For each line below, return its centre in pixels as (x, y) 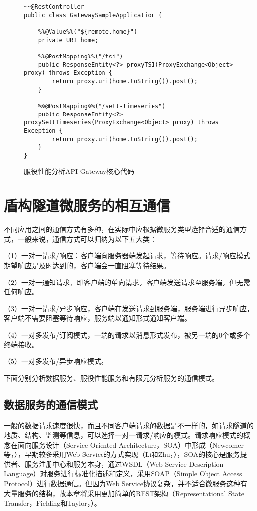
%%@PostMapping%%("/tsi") (80, 56)
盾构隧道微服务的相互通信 (87, 205)
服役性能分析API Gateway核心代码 (79, 171)
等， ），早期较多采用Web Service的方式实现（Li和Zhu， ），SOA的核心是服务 (122, 454)
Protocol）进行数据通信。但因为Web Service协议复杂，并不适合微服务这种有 (126, 483)
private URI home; (68, 40)
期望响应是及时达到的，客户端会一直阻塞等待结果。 (87, 265)
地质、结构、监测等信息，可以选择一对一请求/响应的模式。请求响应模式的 (124, 435)
